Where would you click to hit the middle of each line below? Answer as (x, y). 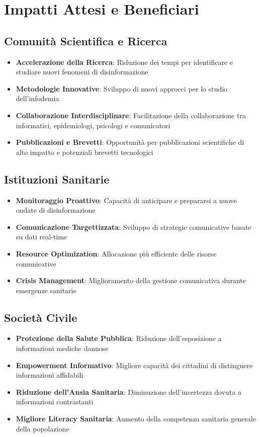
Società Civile (41, 317)
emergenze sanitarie (46, 290)
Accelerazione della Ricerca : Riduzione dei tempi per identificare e (124, 62)
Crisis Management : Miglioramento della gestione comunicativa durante (131, 280)
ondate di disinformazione (56, 210)
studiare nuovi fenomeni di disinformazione (82, 72)
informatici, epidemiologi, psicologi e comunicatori (93, 125)
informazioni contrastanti (55, 402)
